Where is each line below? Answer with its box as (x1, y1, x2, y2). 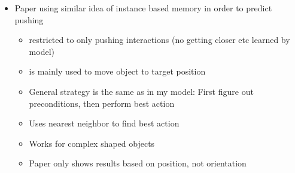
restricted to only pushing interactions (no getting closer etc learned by (29, 33, 290, 46)
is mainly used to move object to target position (29, 65, 206, 78)
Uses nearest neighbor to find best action (29, 117, 180, 129)
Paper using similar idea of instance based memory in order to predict (14, 2, 272, 14)
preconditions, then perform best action (29, 97, 175, 109)
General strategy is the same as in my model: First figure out (29, 85, 254, 97)
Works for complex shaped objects (29, 137, 155, 149)
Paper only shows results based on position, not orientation (29, 157, 247, 169)
